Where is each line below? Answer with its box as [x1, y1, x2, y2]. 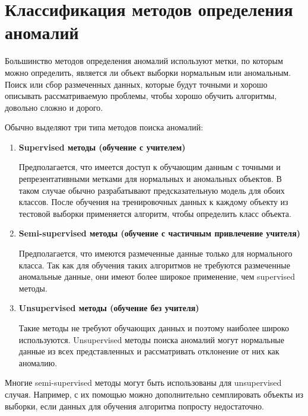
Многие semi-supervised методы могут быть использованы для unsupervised [5, 376, 282, 389]
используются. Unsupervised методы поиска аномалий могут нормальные [18, 333, 284, 345]
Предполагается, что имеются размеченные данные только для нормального [18, 247, 293, 260]
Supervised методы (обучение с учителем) [18, 140, 186, 153]
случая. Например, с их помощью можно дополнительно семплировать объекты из [5, 388, 304, 400]
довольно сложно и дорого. [5, 101, 103, 113]
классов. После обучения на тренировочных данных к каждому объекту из [18, 196, 288, 208]
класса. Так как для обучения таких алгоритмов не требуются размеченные [18, 258, 290, 271]
